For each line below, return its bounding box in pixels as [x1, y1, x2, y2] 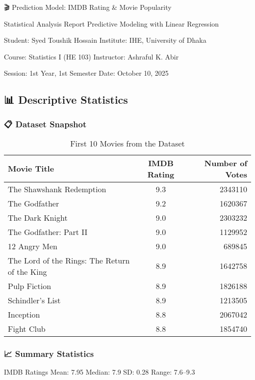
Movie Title [8, 163, 54, 175]
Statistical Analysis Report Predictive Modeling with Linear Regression [4, 18, 219, 29]
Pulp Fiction [8, 280, 51, 292]
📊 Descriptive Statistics [4, 92, 128, 107]
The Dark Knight [8, 211, 68, 223]
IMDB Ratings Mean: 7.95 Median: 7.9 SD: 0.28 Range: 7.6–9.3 [4, 367, 195, 377]
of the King [8, 265, 47, 277]
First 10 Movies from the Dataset [70, 137, 185, 149]
